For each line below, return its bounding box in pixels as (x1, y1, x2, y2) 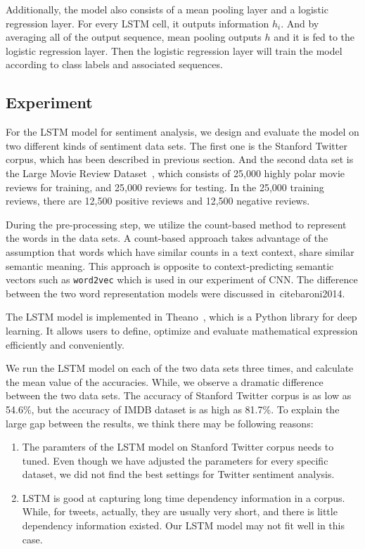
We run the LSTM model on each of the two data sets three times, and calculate (6, 361, 354, 375)
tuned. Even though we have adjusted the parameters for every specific (22, 453, 328, 467)
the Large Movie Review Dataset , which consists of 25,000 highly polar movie (6, 165, 345, 180)
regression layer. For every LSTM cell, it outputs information (6, 15, 269, 30)
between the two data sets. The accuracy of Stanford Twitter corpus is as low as (6, 388, 352, 403)
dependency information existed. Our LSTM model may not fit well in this (22, 518, 345, 533)
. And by (281, 15, 319, 30)
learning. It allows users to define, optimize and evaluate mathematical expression (6, 323, 358, 337)
